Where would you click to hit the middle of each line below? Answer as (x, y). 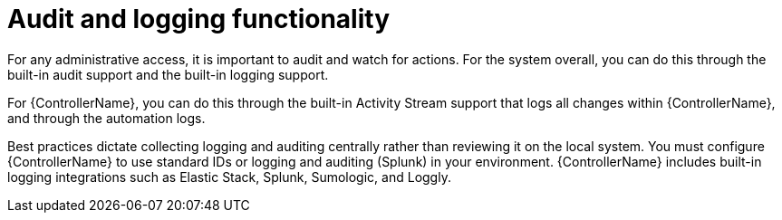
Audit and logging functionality (198, 19)
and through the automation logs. (106, 118)
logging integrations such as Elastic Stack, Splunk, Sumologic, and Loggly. (229, 177)
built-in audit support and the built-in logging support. (168, 74)
